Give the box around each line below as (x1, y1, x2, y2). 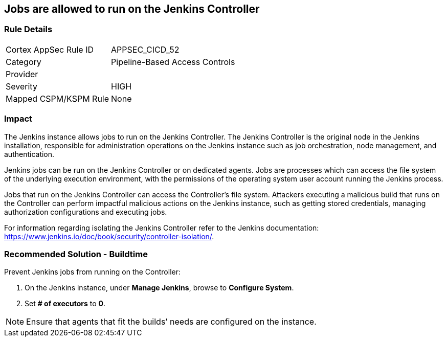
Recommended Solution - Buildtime (4, 248, 148, 259)
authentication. (4, 149, 55, 158)
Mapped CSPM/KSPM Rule (6, 93, 109, 104)
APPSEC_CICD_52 (111, 44, 180, 55)
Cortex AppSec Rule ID (6, 44, 94, 55)
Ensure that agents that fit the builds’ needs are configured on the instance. (26, 316, 317, 327)
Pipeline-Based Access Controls (111, 56, 235, 67)
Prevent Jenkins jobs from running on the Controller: (4, 267, 181, 277)
